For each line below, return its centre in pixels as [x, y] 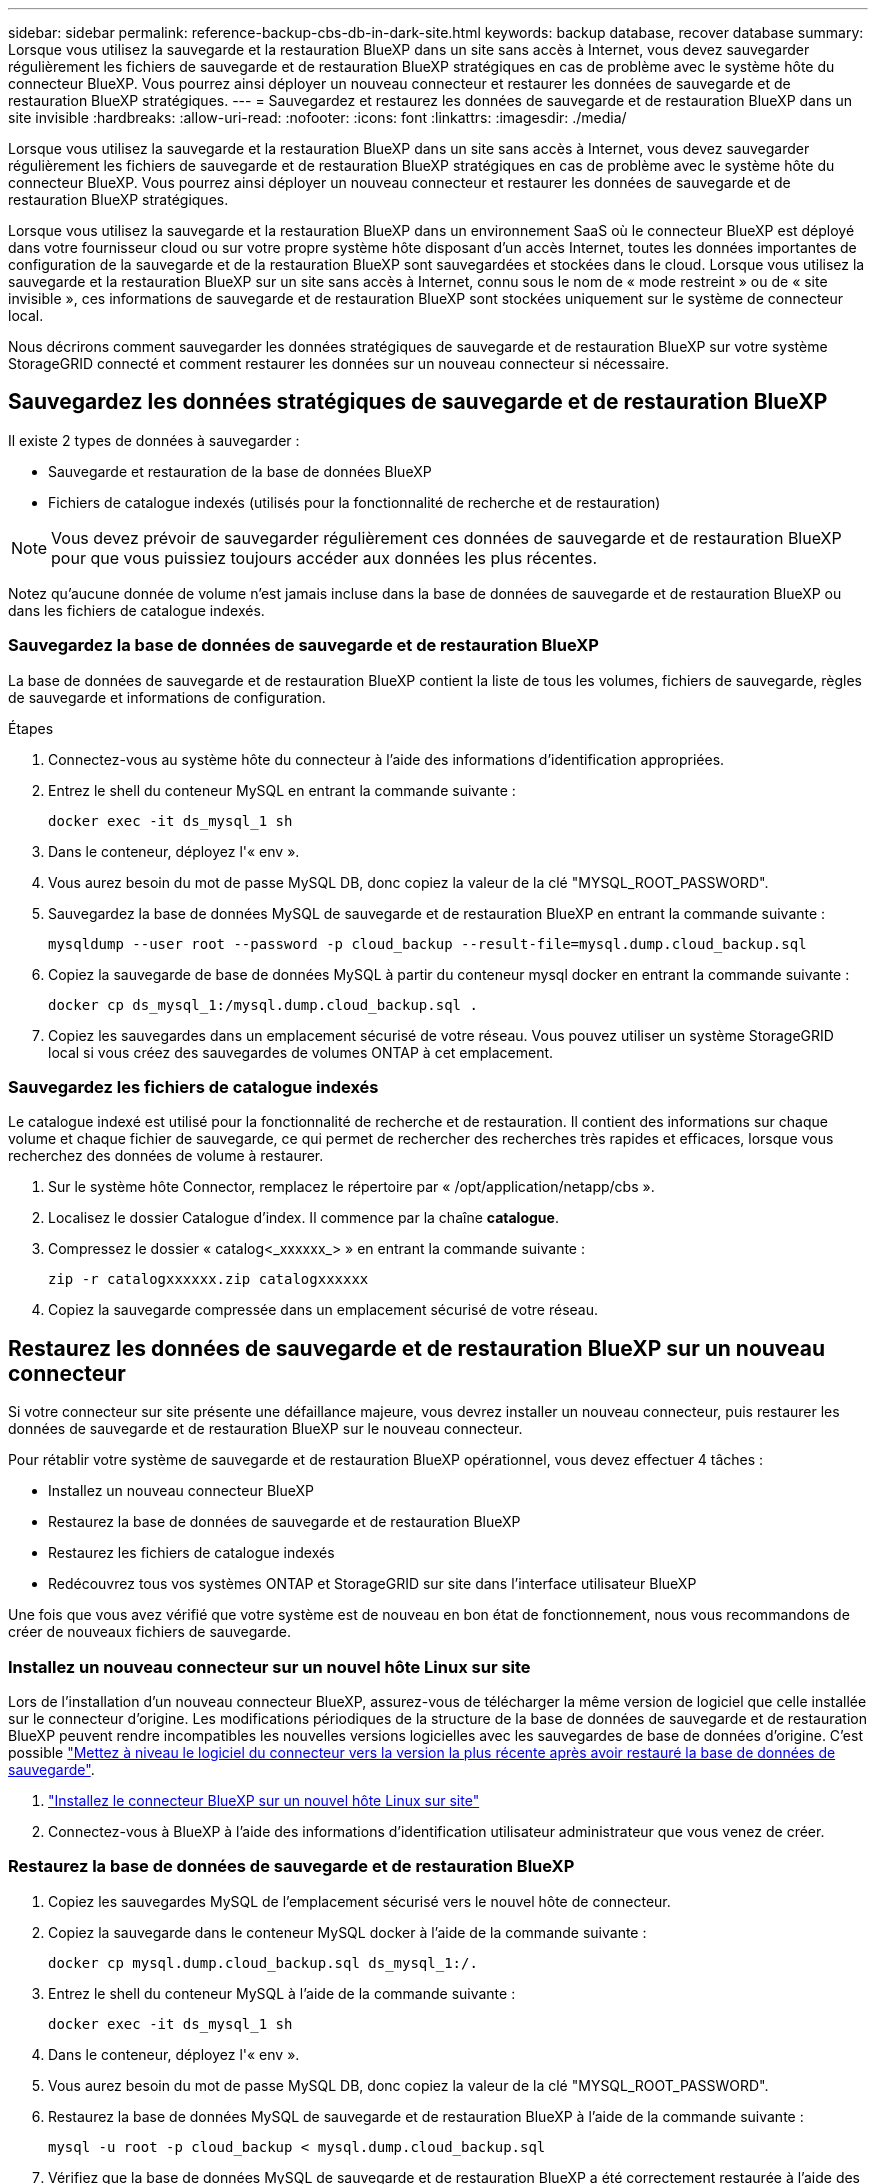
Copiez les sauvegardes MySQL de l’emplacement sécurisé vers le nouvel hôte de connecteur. [359, 1901]
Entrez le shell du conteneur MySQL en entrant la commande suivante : [282, 790]
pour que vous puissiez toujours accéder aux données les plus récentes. [324, 557]
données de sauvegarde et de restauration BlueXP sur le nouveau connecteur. [265, 1429]
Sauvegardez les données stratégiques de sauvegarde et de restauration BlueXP [418, 402]
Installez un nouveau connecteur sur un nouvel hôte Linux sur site [269, 1666]
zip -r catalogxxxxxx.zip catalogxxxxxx [208, 1279]
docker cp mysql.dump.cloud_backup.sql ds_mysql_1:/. [263, 1962]
